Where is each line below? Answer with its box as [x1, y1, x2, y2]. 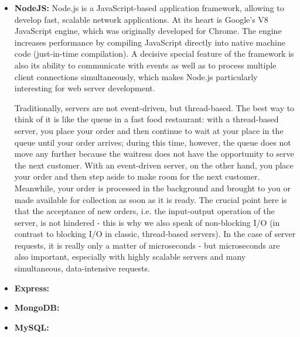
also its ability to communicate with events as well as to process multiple [14, 59, 277, 71]
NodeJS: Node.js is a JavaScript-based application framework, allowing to [14, 2, 284, 13]
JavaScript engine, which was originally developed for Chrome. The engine [14, 25, 282, 37]
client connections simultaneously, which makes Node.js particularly [14, 70, 258, 82]
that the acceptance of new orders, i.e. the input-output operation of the [14, 205, 275, 217]
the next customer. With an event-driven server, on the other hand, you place [14, 159, 294, 171]
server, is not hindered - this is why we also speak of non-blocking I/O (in [14, 216, 280, 228]
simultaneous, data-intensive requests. [14, 262, 150, 274]
